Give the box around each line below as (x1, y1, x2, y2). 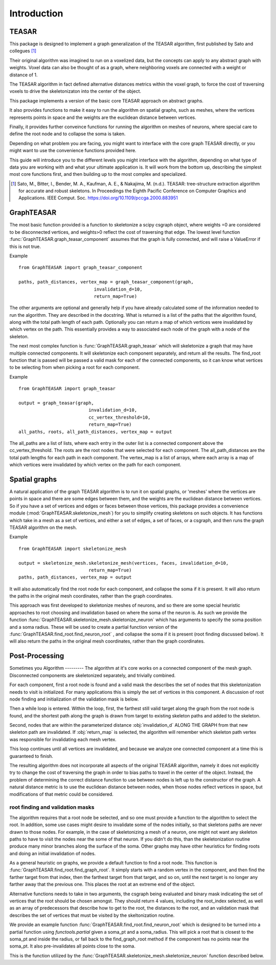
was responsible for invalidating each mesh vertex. (9, 736, 117, 743)
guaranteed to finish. (9, 753, 54, 759)
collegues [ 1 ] (9, 48, 37, 54)
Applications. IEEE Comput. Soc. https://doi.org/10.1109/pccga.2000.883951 (18, 195, 178, 201)
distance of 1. (9, 72, 38, 78)
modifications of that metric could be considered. (9, 791, 113, 797)
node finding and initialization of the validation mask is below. (9, 696, 139, 702)
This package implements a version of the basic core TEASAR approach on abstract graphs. (9, 97, 204, 104)
